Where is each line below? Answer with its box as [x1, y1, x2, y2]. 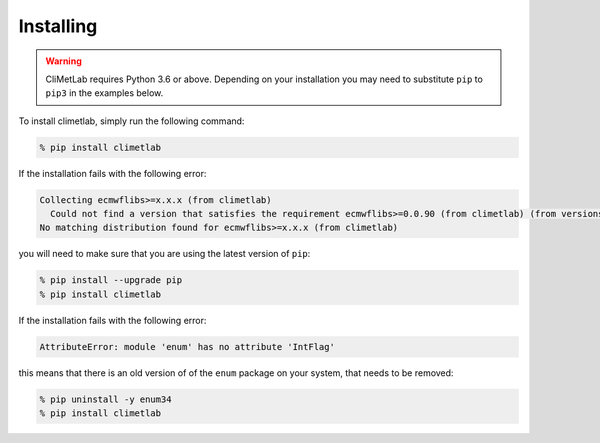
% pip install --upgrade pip [39, 275, 183, 286]
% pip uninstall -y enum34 [39, 393, 172, 405]
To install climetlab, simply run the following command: [18, 115, 245, 127]
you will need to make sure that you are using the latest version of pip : [18, 248, 311, 260]
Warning [45, 55, 82, 67]
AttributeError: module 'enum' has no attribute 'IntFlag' [39, 341, 335, 352]
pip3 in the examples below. [45, 87, 164, 99]
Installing [18, 15, 98, 37]
